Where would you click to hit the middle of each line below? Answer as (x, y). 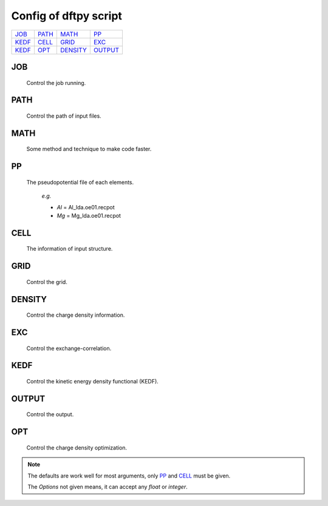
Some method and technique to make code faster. (89, 149)
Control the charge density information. (76, 315)
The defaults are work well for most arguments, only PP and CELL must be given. (129, 476)
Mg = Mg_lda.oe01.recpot (89, 215)
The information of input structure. (70, 249)
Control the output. (50, 414)
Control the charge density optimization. (77, 447)
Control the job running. (56, 83)
